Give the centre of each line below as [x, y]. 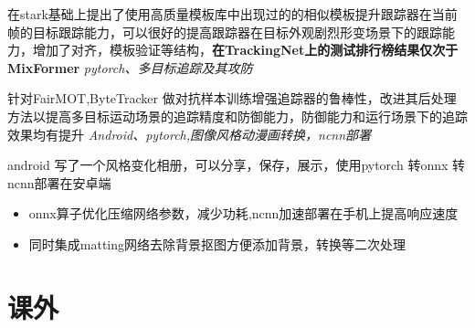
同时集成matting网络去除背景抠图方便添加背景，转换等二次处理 [217, 243]
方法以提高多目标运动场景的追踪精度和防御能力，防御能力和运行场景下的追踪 [237, 116]
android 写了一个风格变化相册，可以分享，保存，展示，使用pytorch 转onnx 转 [237, 165]
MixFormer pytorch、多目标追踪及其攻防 [130, 67]
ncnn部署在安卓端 [59, 182]
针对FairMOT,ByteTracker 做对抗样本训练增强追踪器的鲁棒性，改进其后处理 [232, 98]
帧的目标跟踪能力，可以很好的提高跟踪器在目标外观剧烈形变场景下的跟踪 [225, 32]
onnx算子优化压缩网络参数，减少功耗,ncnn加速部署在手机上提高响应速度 [243, 213]
